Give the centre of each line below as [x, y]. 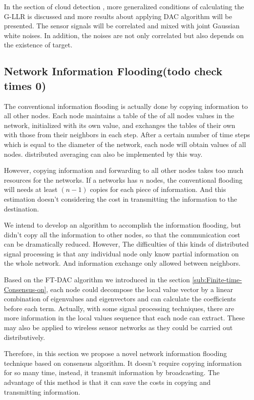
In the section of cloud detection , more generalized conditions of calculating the [124, 6]
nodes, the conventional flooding [194, 179]
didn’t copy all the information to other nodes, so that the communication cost [122, 234]
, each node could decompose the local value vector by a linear [139, 289]
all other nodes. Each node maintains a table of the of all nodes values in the [119, 116]
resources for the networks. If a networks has [71, 179]
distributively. [25, 337]
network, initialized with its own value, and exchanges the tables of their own [120, 125]
